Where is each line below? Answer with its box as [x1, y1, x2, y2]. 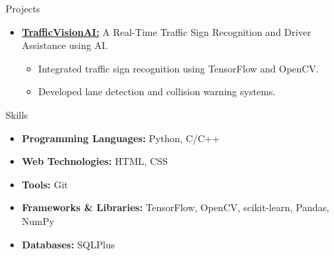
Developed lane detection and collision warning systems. [38, 84, 276, 99]
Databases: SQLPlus [21, 237, 115, 251]
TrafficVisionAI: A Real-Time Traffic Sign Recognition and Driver [21, 24, 311, 39]
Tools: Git [21, 177, 68, 191]
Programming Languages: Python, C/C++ [21, 130, 220, 145]
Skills [6, 107, 28, 121]
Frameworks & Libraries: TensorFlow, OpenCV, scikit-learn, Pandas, [21, 200, 329, 215]
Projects [6, 1, 41, 15]
